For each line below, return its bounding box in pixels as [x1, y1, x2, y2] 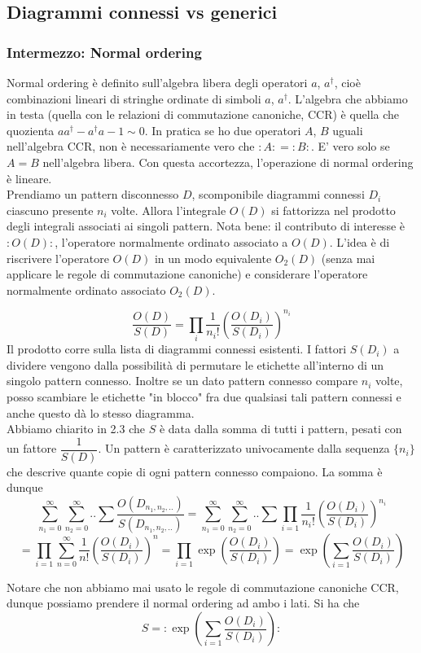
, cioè [334, 74, 361, 90]
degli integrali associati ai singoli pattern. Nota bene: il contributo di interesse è [7, 217, 405, 234]
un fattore [7, 440, 57, 457]
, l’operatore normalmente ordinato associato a [55, 233, 288, 250]
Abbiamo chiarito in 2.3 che [7, 420, 145, 437]
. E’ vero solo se [310, 138, 390, 155]
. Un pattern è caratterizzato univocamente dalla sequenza [98, 440, 390, 457]
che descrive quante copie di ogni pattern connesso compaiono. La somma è [7, 462, 383, 480]
